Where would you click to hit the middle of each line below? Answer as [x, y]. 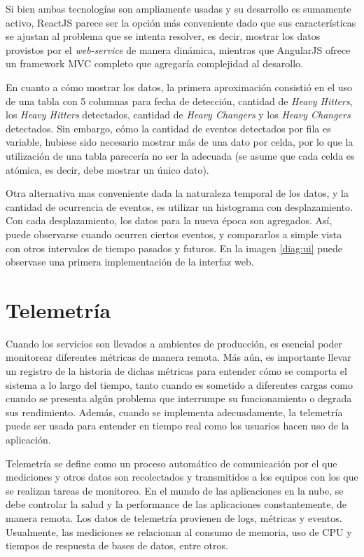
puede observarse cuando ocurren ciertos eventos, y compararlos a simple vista [174, 234]
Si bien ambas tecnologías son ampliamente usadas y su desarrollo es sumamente [178, 8]
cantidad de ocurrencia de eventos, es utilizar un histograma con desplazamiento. [179, 206]
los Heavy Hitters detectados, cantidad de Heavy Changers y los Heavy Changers [178, 115]
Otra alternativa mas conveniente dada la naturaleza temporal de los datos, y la [177, 193]
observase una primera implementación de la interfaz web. [130, 262]
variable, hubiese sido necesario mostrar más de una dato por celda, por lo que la [180, 142]
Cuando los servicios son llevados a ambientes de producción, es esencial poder [174, 343]
